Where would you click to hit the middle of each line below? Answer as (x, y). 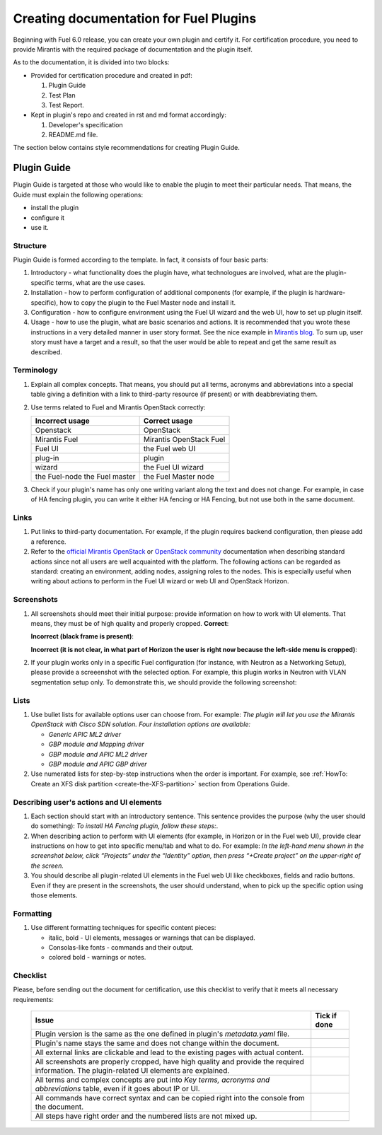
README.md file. (73, 135)
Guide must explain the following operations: (78, 194)
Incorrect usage (62, 421)
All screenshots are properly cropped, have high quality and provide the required (169, 1062)
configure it (48, 217)
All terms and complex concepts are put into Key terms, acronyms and (152, 1080)
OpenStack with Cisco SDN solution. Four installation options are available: (141, 724)
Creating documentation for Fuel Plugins (135, 18)
